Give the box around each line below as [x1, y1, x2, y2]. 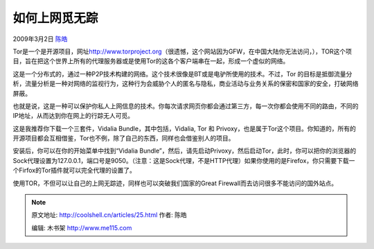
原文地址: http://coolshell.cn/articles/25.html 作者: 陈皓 [31, 211, 187, 219]
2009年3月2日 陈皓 [12, 35, 69, 43]
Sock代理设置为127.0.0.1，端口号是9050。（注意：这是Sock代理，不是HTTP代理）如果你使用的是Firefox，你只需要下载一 [12, 156, 355, 164]
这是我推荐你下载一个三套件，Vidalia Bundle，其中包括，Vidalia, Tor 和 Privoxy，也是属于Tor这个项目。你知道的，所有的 [12, 124, 357, 132]
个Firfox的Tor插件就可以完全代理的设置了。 [12, 166, 136, 175]
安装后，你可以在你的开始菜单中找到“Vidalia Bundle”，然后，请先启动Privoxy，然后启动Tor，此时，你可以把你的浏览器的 [12, 146, 357, 155]
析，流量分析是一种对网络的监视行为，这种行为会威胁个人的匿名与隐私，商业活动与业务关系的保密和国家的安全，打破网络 [12, 80, 359, 88]
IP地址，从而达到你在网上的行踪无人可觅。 [12, 112, 134, 120]
